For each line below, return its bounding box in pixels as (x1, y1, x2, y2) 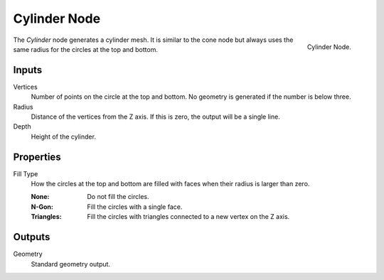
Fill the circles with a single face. (87, 203, 183, 211)
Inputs (13, 64, 43, 76)
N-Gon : (31, 203, 53, 211)
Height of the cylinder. (31, 132, 96, 141)
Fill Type (13, 169, 38, 178)
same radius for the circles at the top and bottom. (13, 45, 158, 53)
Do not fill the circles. (87, 193, 149, 201)
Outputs (13, 231, 50, 243)
